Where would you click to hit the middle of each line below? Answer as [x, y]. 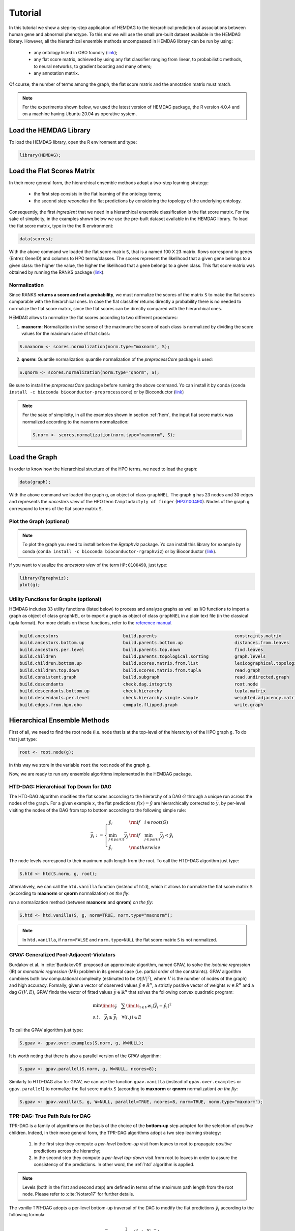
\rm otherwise [145, 848]
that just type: [23, 739]
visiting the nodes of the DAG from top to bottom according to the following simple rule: [98, 810]
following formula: [28, 1215]
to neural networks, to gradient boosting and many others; [93, 66]
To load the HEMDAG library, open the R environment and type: [73, 142]
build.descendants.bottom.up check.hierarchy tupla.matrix [143, 691]
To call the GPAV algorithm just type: [46, 1030]
